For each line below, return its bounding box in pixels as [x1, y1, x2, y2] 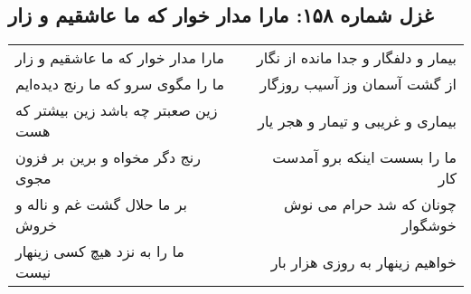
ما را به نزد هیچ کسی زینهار [15, 241, 184, 262]
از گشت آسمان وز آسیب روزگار [259, 73, 457, 95]
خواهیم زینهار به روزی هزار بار [270, 251, 457, 272]
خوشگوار [401, 214, 457, 236]
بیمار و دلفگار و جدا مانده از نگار [257, 47, 457, 69]
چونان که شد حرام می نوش [283, 194, 457, 215]
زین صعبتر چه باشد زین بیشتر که [15, 100, 218, 121]
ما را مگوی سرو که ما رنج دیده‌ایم [15, 73, 225, 95]
